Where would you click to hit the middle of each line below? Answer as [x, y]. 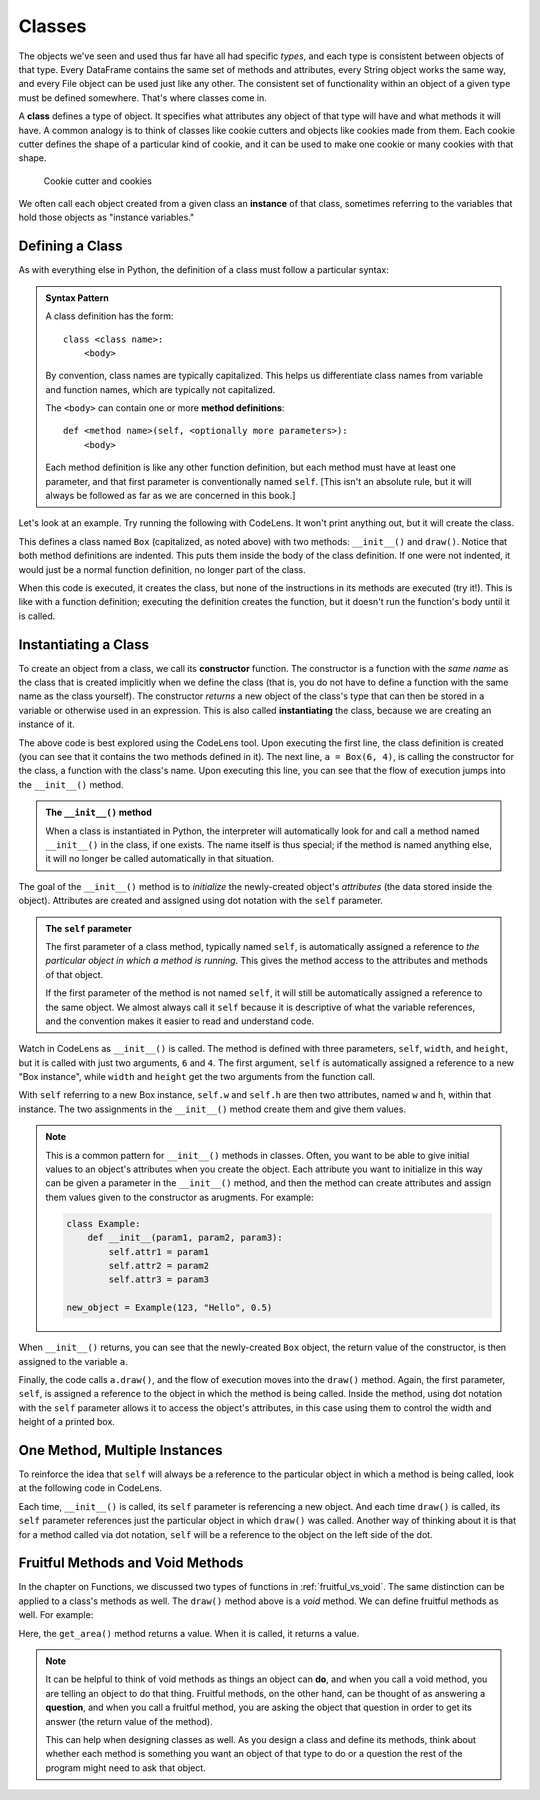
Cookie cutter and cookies [97, 181]
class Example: [103, 1223]
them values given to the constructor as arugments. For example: [179, 1197]
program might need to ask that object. [126, 1767]
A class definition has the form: [109, 316]
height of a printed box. [66, 1422]
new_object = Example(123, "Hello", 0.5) [169, 1308]
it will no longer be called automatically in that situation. [159, 859]
